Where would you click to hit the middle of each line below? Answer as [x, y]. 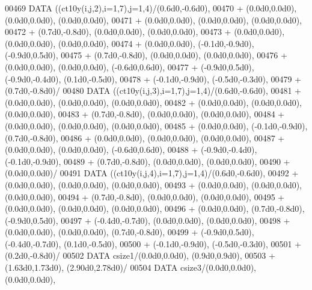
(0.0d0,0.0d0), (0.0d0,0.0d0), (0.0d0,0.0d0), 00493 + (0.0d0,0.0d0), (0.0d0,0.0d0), [154, 184]
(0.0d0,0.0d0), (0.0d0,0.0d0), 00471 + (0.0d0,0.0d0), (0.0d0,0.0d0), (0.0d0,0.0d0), [154, 20]
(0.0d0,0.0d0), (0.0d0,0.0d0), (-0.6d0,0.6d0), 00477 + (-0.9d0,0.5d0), [130, 66]
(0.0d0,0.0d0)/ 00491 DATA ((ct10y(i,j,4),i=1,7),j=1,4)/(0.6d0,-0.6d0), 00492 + [152, 173]
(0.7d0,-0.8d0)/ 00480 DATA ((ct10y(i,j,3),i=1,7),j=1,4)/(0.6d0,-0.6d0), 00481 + [153, 91]
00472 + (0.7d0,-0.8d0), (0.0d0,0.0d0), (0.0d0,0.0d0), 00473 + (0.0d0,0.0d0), [145, 32]
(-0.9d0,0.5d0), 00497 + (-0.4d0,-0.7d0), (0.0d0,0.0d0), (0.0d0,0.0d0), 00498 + [148, 220]
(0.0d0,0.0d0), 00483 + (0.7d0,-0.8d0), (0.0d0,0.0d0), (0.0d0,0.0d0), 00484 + [145, 114]
